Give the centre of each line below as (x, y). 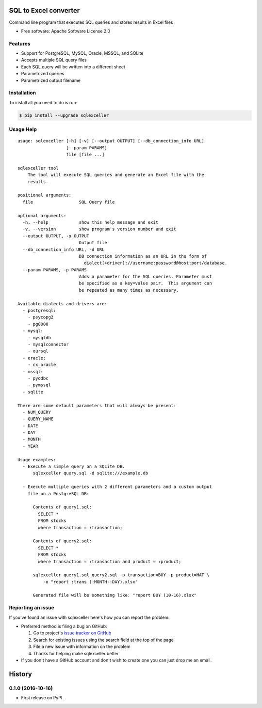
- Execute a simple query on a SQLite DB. (74, 467)
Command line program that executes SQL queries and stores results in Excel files (91, 22)
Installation (23, 93)
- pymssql (39, 385)
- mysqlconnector (48, 344)
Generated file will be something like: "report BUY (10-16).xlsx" (115, 595)
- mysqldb (39, 338)
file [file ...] (85, 155)
